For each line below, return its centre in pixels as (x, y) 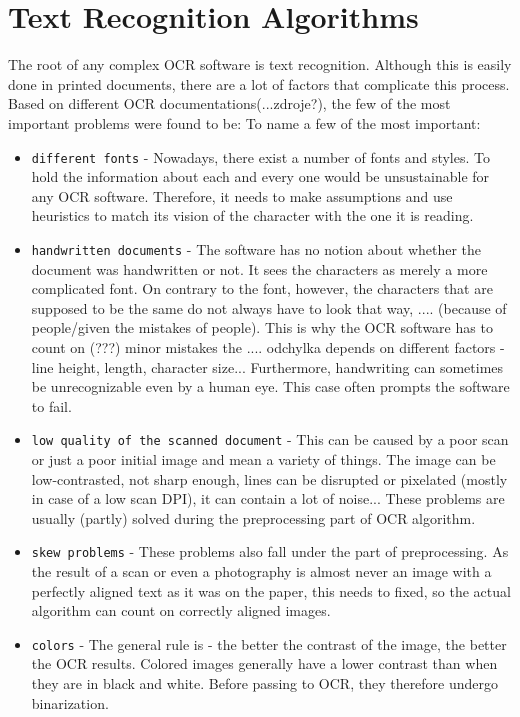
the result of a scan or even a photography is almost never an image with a (261, 571)
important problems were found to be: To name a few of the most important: (244, 122)
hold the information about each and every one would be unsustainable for (260, 176)
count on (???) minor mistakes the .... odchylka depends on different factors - (268, 346)
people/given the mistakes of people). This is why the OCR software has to (262, 327)
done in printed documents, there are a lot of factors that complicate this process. (259, 83)
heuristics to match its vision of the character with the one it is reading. (252, 215)
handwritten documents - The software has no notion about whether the (256, 248)
